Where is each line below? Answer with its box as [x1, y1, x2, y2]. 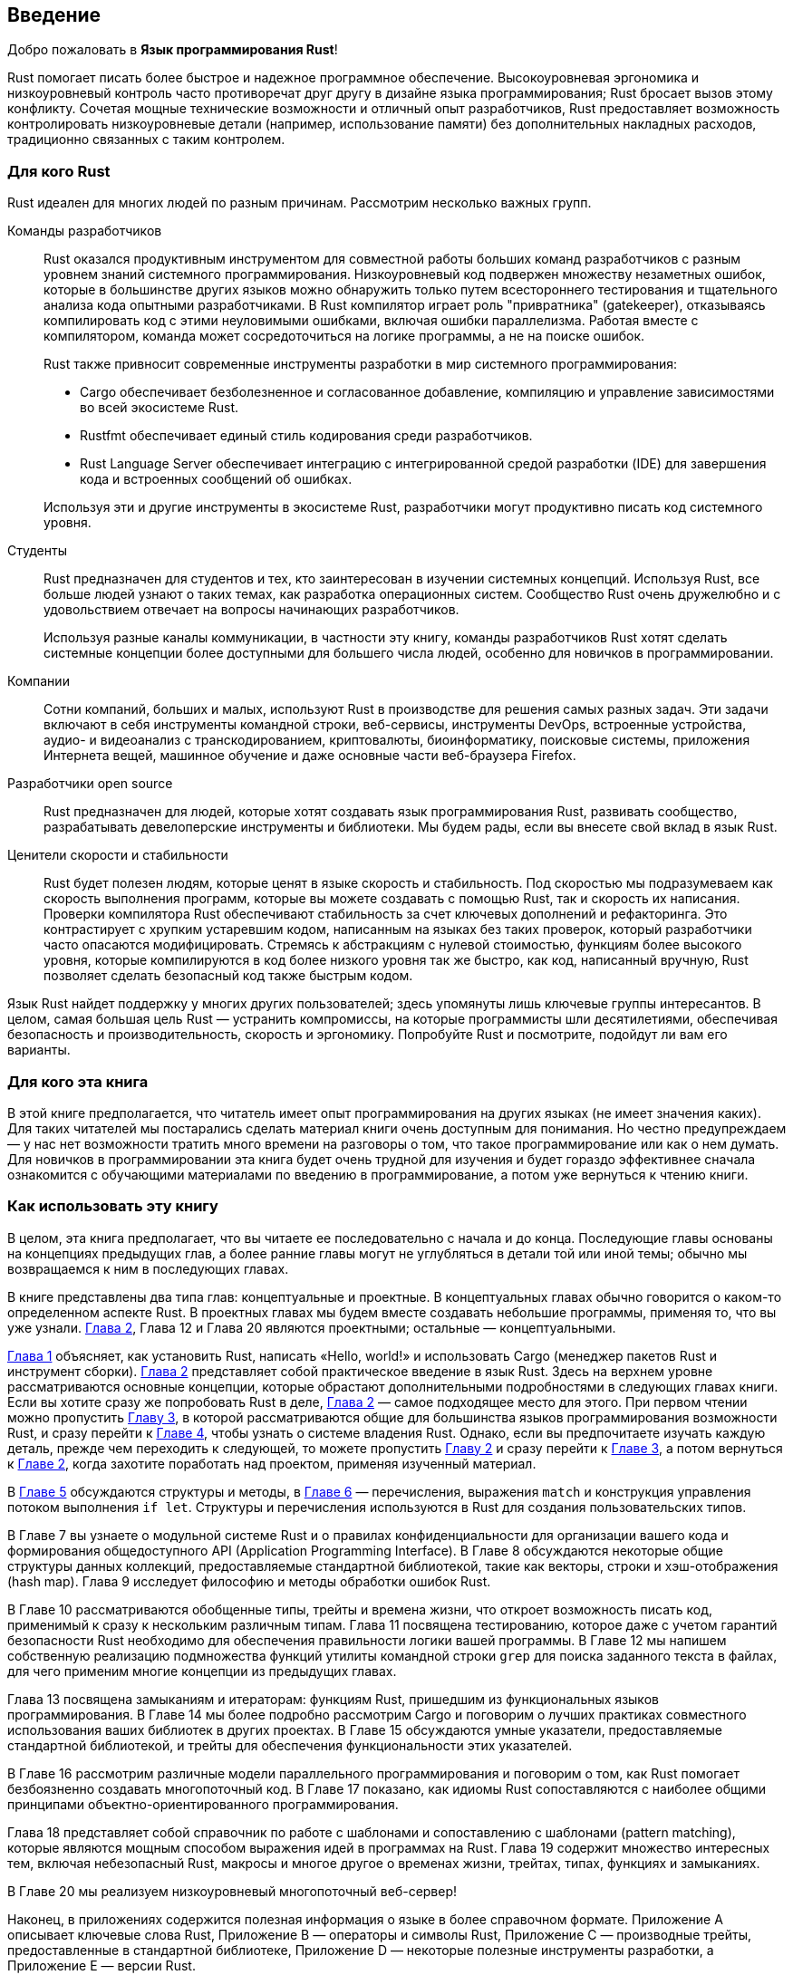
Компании [7, 673, 70, 689]
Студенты [7, 543, 67, 559]
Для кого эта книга [7, 1072, 149, 1091]
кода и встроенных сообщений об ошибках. [80, 471, 353, 487]
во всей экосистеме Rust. [80, 400, 239, 416]
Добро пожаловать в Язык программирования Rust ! [7, 42, 338, 58]
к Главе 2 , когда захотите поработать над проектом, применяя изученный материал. [7, 1455, 537, 1471]
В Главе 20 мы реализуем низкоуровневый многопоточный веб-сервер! [7, 1883, 458, 1899]
